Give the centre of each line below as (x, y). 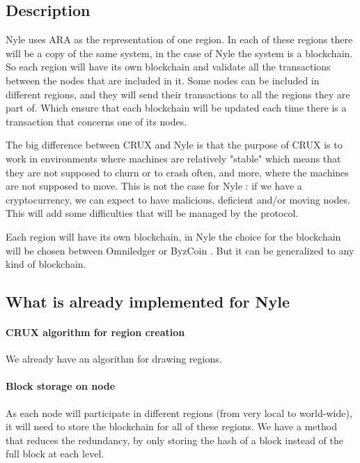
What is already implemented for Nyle (148, 302)
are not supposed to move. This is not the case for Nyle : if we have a (154, 186)
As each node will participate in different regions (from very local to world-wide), (179, 412)
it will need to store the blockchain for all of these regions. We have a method (171, 426)
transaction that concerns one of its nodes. (96, 121)
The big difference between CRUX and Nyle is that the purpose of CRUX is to (174, 145)
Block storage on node (61, 386)
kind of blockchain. (46, 264)
